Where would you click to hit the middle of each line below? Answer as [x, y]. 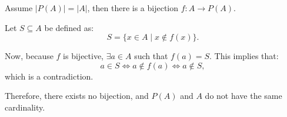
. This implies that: [244, 56]
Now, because [29, 56]
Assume [19, 8]
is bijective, [84, 56]
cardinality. [25, 107]
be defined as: [69, 27]
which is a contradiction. [49, 76]
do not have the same [243, 96]
